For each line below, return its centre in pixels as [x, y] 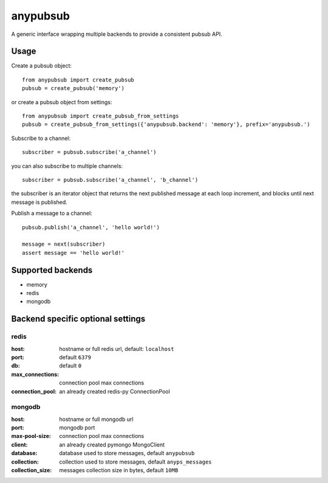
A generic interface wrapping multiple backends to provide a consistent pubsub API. [117, 34]
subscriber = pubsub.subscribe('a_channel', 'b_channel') [110, 180]
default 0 [70, 366]
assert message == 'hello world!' [73, 253]
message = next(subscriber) [64, 244]
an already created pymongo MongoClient [112, 445]
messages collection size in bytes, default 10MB [119, 470]
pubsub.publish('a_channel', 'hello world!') [91, 227]
